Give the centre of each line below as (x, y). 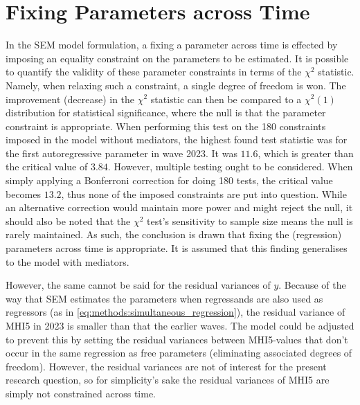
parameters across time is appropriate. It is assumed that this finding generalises (177, 248)
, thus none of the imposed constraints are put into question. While (204, 193)
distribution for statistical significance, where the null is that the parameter (166, 112)
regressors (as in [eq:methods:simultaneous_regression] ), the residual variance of (175, 312)
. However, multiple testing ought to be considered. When (230, 166)
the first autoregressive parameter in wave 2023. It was (121, 153)
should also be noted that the (68, 220)
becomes (24, 193)
